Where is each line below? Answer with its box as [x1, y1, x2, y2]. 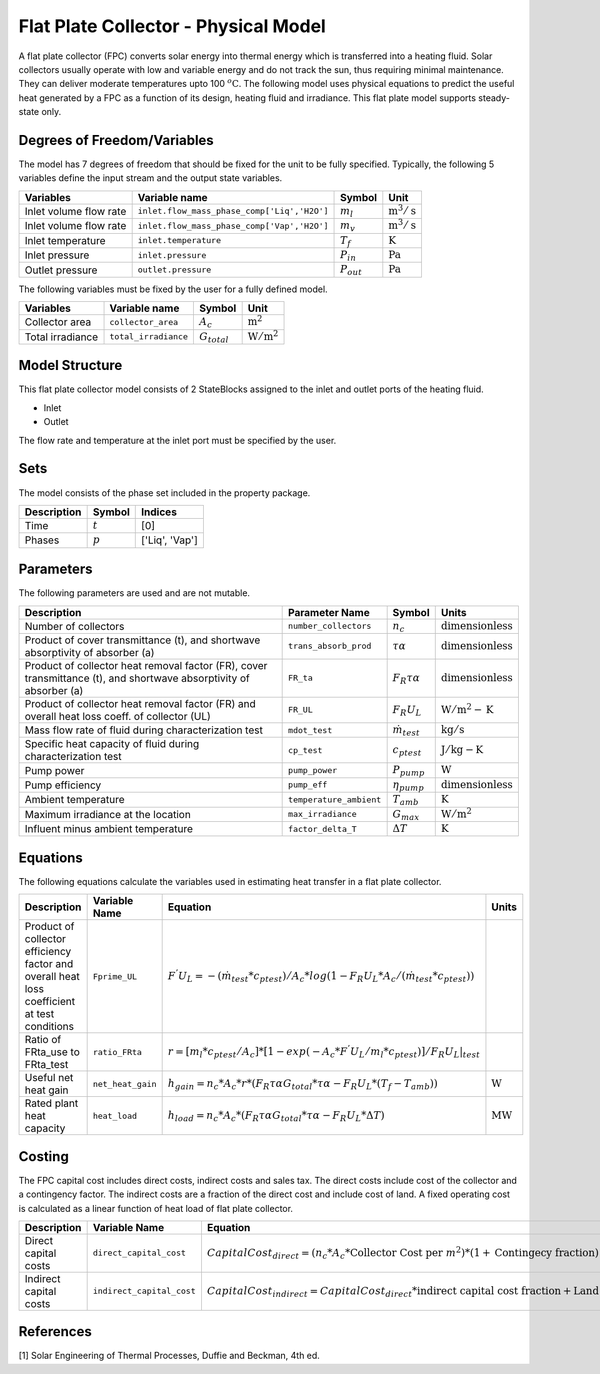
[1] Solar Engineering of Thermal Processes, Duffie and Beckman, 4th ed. [18, 1350, 320, 1362]
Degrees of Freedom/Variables [18, 131, 214, 149]
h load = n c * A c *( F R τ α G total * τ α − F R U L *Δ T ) [167, 1109, 385, 1124]
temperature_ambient [288, 794, 382, 805]
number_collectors [288, 621, 372, 632]
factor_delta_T [288, 823, 357, 834]
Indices [141, 505, 177, 519]
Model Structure [18, 357, 123, 374]
